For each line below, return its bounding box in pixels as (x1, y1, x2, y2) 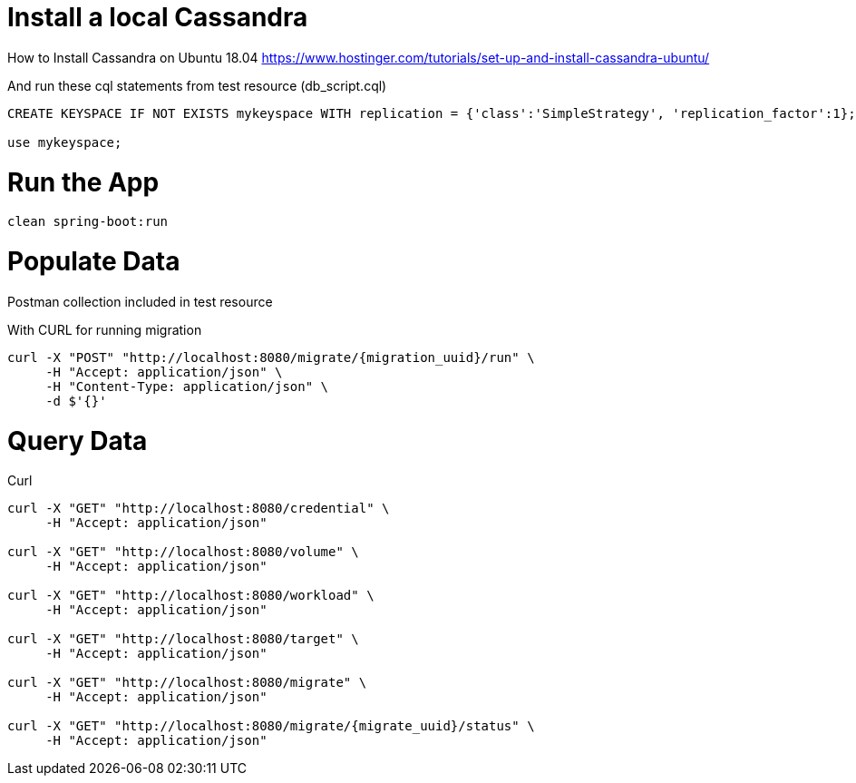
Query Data (7, 425, 148, 456)
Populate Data (7, 246, 180, 277)
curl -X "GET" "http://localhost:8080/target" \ (7, 631, 359, 647)
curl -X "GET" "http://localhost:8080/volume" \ (7, 544, 359, 560)
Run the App (7, 166, 160, 198)
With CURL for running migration (7, 321, 202, 338)
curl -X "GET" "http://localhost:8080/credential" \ (7, 501, 390, 516)
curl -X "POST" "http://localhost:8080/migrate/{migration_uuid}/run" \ (7, 349, 535, 365)
